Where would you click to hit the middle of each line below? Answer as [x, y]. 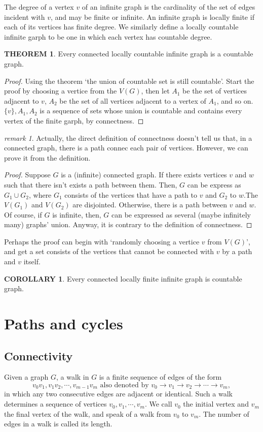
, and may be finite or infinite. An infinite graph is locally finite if [152, 17]
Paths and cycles [64, 323]
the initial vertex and [216, 404]
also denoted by [124, 385]
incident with [25, 17]
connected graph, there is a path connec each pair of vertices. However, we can [126, 148]
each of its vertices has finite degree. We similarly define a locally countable [121, 27]
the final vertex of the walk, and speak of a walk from [88, 413]
